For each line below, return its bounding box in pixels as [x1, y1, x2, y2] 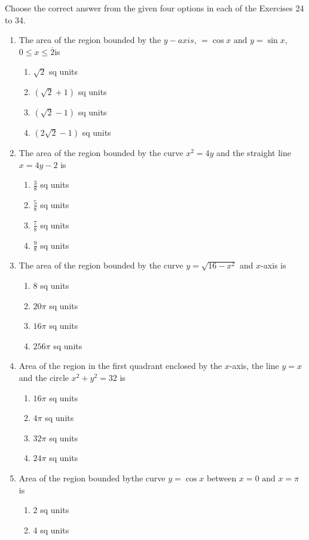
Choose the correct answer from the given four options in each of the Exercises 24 [5, 2, 304, 14]
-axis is [261, 259, 286, 271]
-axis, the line [229, 359, 279, 372]
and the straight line [216, 146, 292, 158]
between [206, 472, 237, 484]
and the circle [19, 371, 69, 384]
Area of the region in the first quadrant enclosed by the [19, 359, 222, 372]
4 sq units [33, 523, 69, 536]
